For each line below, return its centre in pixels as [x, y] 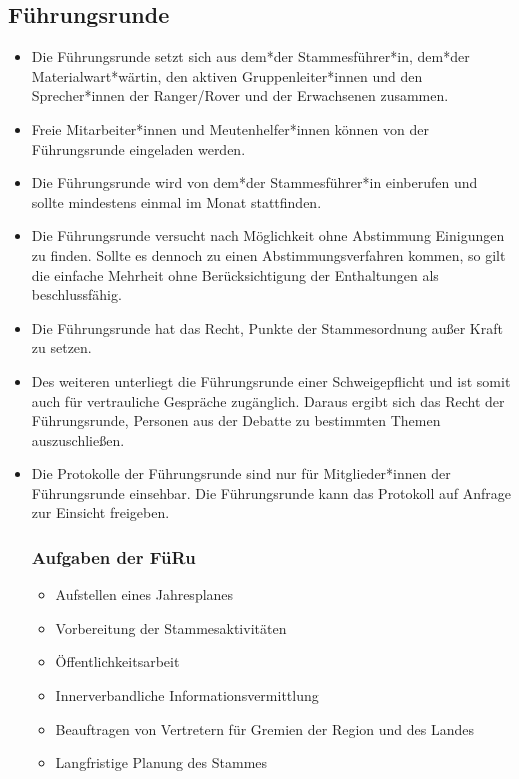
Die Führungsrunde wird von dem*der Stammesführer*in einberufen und [254, 182]
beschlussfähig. [76, 294]
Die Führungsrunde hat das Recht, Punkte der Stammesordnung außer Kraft [267, 327]
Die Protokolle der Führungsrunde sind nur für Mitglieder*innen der [241, 473]
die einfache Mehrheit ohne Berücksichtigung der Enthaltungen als [235, 274]
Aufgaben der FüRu [113, 557]
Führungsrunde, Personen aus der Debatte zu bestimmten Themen [236, 420]
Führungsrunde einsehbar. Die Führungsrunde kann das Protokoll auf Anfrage [271, 492]
